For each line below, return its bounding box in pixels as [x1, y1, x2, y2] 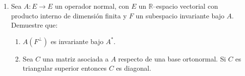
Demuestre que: [11, 20, 58, 30]
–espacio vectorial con [153, 1, 218, 11]
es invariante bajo [50, 36, 104, 46]
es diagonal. [116, 63, 152, 73]
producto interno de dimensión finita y [11, 10, 127, 20]
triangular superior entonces [22, 63, 107, 73]
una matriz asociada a [42, 53, 109, 63]
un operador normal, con [55, 1, 129, 11]
